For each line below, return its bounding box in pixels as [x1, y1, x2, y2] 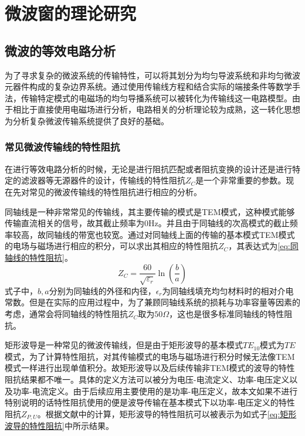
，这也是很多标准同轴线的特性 [169, 308, 284, 320]
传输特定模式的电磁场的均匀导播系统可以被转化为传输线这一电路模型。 [21, 91, 292, 104]
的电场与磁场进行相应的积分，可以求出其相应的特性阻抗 [5, 240, 218, 252]
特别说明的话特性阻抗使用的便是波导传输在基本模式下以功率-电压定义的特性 [5, 396, 295, 408]
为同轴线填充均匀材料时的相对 [162, 284, 277, 297]
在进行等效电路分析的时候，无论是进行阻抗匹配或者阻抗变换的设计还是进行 [5, 162, 292, 175]
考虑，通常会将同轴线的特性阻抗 [5, 308, 128, 320]
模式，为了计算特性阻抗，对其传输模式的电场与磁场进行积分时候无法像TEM [5, 350, 295, 362]
